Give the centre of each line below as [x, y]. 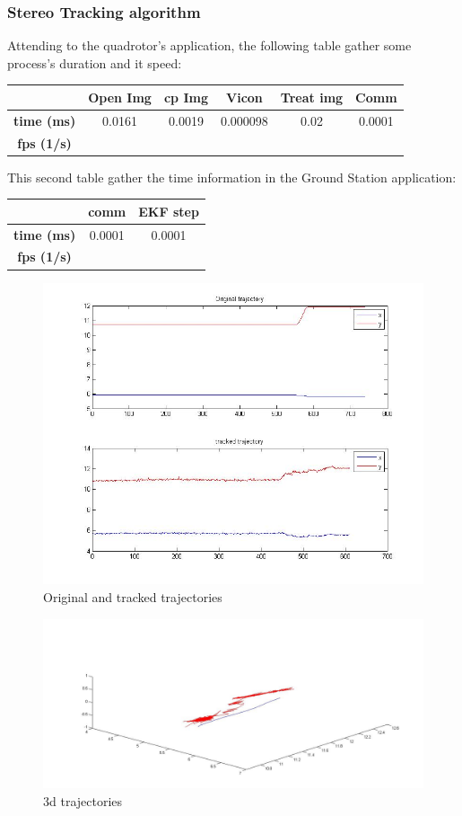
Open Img [120, 97]
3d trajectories [83, 800]
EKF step [169, 211]
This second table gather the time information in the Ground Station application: [232, 177]
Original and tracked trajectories [133, 596]
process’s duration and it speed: [95, 62]
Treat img [312, 97]
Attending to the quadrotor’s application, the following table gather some [209, 45]
